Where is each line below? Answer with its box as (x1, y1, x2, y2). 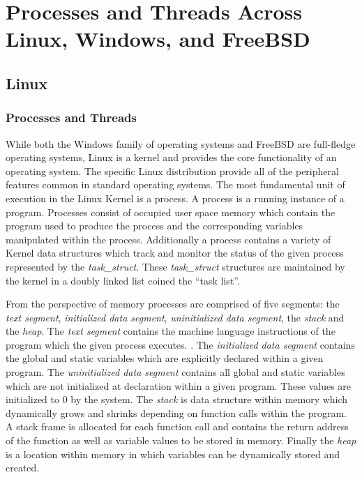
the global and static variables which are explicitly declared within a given (6, 351, 324, 365)
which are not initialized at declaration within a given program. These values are (6, 378, 352, 393)
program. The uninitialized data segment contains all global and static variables (6, 365, 345, 379)
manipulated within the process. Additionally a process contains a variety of (6, 232, 331, 246)
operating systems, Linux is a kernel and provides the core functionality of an (6, 150, 337, 165)
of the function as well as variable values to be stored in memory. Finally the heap (6, 433, 356, 448)
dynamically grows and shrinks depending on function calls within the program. (6, 405, 347, 420)
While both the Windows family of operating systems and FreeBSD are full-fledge (6, 136, 356, 151)
